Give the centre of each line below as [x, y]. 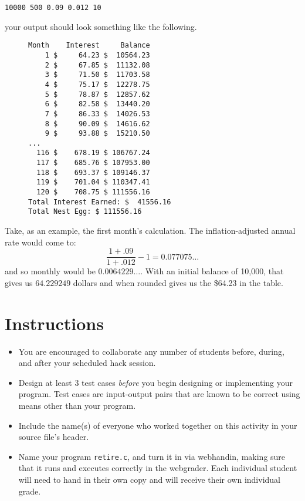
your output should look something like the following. [101, 26]
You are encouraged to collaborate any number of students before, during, [151, 351]
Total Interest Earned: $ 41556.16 [100, 202]
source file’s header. [54, 437]
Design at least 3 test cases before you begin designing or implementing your [156, 382]
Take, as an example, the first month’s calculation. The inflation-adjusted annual [150, 231]
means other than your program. [77, 405]
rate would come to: [40, 242]
